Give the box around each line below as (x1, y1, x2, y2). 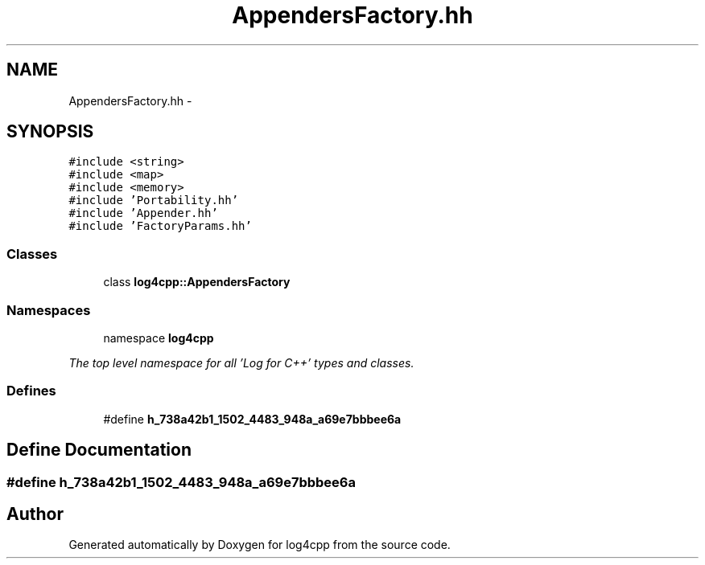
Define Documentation (6, 440, 192, 461)
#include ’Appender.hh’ (68, 207, 218, 220)
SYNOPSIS (6, 121, 94, 142)
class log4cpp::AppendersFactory (103, 275, 291, 289)
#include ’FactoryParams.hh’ (68, 219, 252, 233)
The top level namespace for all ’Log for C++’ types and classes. (68, 355, 414, 370)
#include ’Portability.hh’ (68, 194, 239, 207)
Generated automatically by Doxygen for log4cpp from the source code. (68, 538, 451, 552)
